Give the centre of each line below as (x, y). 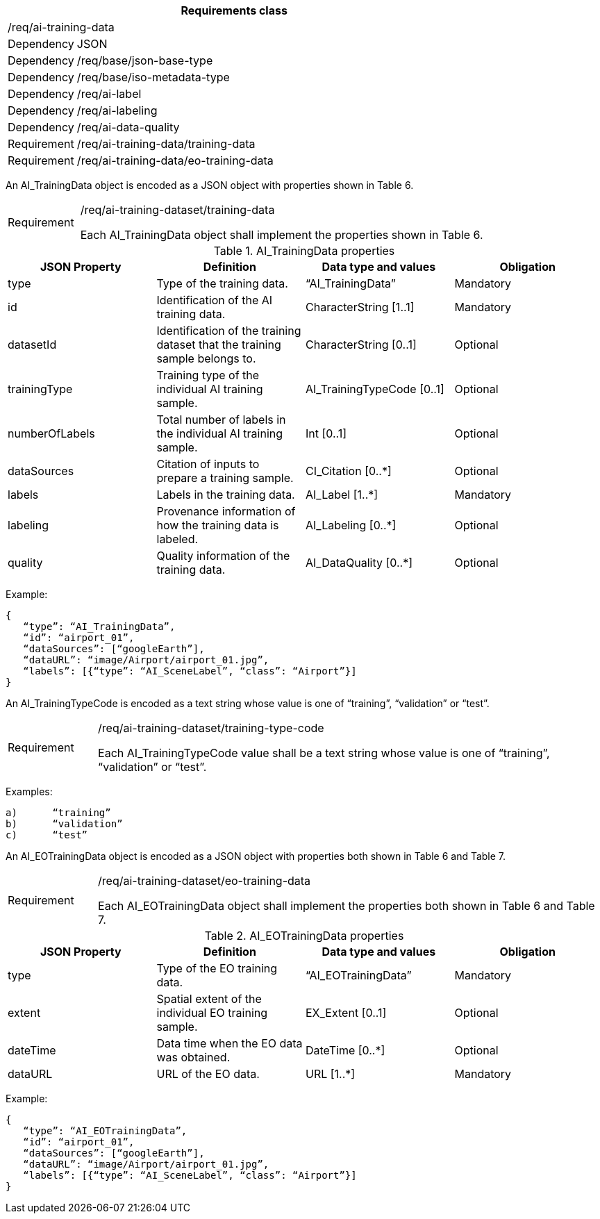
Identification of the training (229, 331)
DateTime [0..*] (345, 1050)
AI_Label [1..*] (342, 495)
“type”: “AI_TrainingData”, (99, 627)
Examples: (29, 791)
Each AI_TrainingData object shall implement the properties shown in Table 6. (282, 235)
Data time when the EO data (230, 1043)
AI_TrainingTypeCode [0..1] (375, 389)
